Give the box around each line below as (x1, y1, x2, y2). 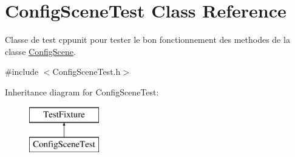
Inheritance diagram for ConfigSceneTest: (5, 85, 159, 98)
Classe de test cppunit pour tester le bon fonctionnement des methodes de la (5, 33, 290, 46)
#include (5, 65, 39, 78)
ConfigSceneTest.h (52, 65, 121, 78)
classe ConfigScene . (5, 45, 76, 57)
